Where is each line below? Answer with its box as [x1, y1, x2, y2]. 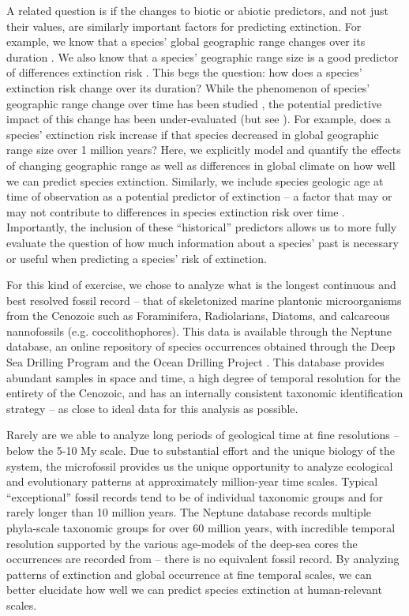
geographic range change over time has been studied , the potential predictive [6, 95, 382, 111]
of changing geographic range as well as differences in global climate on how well [6, 156, 396, 173]
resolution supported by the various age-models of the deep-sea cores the [6, 535, 358, 551]
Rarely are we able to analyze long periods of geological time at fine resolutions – [6, 426, 400, 443]
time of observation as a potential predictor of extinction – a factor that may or [6, 188, 392, 205]
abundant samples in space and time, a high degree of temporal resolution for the [6, 369, 401, 385]
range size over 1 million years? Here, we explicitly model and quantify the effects [6, 141, 401, 158]
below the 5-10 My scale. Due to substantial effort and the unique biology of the [6, 442, 396, 459]
